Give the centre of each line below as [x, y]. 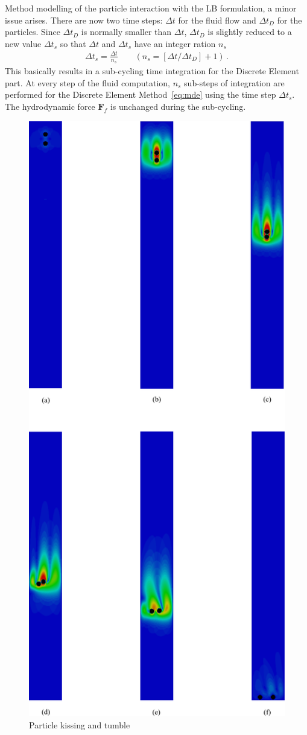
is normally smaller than [126, 32]
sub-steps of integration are [234, 82]
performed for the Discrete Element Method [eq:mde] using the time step [141, 94]
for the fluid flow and [217, 20]
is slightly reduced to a [250, 32]
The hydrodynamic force [50, 106]
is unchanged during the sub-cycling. [178, 106]
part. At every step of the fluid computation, [87, 82]
